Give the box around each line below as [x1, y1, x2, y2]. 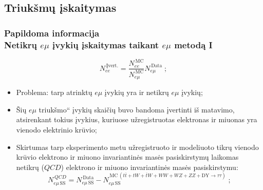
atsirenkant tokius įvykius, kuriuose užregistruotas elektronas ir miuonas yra [16, 114, 257, 125]
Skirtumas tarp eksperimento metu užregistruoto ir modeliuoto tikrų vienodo [16, 141, 259, 152]
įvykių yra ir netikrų [104, 87, 169, 98]
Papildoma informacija [4, 26, 100, 39]
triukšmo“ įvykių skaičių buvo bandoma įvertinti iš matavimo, [39, 104, 235, 115]
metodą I [174, 38, 213, 51]
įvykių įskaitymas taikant [52, 38, 159, 51]
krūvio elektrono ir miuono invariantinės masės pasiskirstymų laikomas [16, 151, 239, 162]
